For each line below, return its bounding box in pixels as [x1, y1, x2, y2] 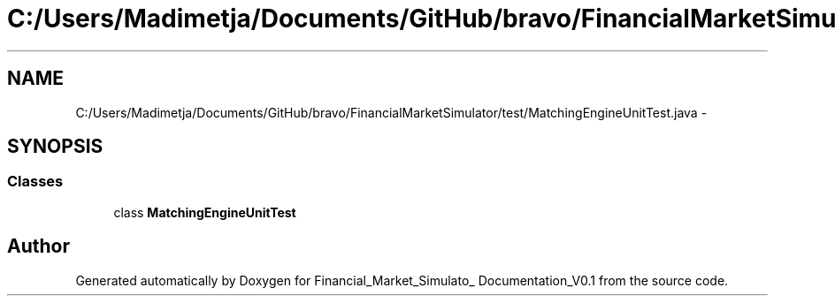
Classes [7, 172, 64, 191]
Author [7, 235, 70, 258]
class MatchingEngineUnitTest [113, 204, 296, 220]
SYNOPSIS [7, 135, 103, 158]
